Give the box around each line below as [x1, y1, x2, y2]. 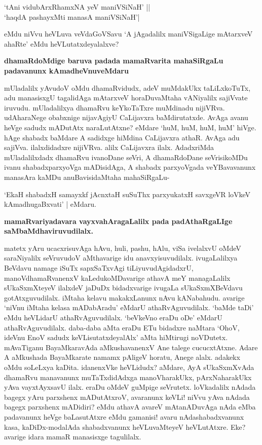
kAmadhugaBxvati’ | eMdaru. [4, 199, 96, 209]
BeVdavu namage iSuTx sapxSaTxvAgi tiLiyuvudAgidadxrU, [4, 263, 194, 273]
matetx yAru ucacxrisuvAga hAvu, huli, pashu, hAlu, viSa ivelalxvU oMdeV [4, 242, 241, 253]
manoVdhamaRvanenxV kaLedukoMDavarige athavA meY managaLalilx [4, 272, 231, 283]
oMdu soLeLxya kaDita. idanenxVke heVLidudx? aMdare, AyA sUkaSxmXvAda [4, 362, 254, 372]
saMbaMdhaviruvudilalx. [4, 226, 93, 236]
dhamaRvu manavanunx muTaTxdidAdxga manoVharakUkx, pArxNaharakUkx [4, 372, 252, 382]
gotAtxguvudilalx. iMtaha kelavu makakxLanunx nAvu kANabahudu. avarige [4, 292, 245, 303]
